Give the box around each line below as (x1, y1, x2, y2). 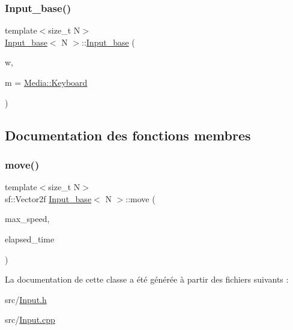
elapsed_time (5, 232, 55, 245)
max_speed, (5, 212, 50, 225)
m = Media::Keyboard (5, 76, 88, 88)
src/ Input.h (5, 293, 47, 305)
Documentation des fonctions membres (5, 125, 251, 144)
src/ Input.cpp (5, 313, 55, 326)
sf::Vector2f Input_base (5, 192, 92, 205)
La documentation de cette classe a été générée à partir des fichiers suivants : (5, 273, 289, 286)
